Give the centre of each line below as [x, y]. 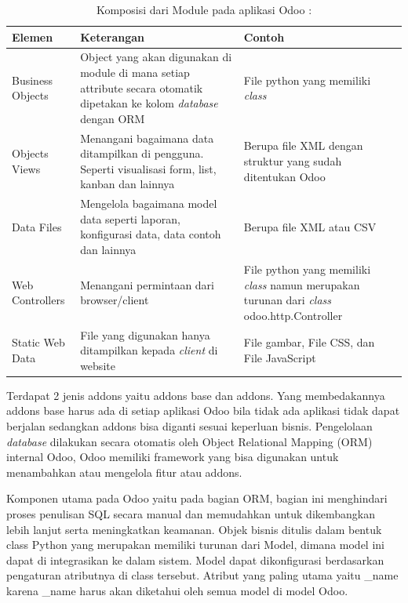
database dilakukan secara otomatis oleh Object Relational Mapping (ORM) [189, 441]
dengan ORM [113, 118]
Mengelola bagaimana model [149, 203]
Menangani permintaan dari [147, 284]
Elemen [33, 36]
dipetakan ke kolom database [149, 103]
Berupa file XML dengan [303, 145]
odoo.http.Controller [293, 315]
